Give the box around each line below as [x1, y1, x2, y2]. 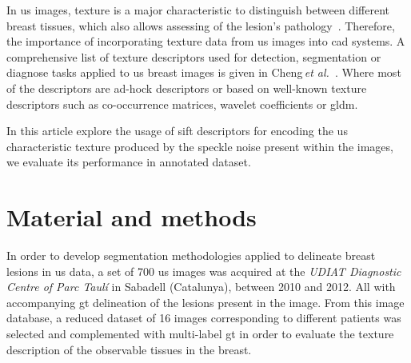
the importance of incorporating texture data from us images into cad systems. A [6, 33, 405, 50]
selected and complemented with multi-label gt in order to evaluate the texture [6, 325, 394, 342]
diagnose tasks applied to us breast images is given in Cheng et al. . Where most [6, 64, 401, 81]
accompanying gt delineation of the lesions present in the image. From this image [6, 293, 405, 310]
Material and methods [6, 201, 257, 233]
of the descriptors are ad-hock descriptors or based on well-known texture [6, 79, 367, 96]
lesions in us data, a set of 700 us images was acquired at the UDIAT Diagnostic [6, 262, 401, 279]
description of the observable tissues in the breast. [6, 341, 252, 357]
